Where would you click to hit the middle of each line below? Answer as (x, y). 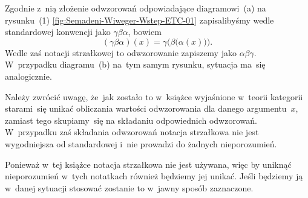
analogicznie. (28, 76)
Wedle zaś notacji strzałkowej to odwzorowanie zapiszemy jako (121, 52)
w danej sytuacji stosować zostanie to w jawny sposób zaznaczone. (129, 187)
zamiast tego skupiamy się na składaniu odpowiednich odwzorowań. (131, 120)
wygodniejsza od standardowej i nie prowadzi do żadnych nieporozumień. (141, 143)
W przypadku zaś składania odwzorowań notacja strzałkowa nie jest (132, 132)
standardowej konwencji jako (58, 32)
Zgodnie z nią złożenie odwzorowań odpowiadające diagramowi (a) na (136, 8)
